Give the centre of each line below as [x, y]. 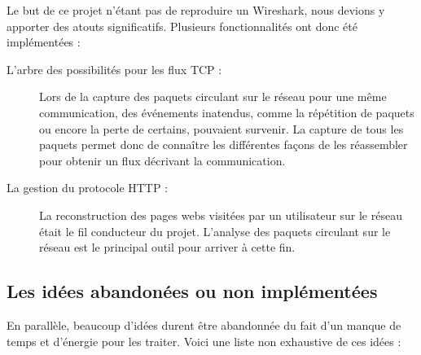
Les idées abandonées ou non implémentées [192, 291]
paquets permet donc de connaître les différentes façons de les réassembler [224, 145]
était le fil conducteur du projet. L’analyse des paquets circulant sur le [215, 231]
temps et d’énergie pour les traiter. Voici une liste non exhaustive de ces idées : [204, 341]
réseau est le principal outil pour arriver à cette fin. [167, 247]
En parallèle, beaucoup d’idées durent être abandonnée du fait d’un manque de [204, 324]
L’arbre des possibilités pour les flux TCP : [114, 69]
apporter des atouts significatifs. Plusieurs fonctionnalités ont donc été [182, 26]
